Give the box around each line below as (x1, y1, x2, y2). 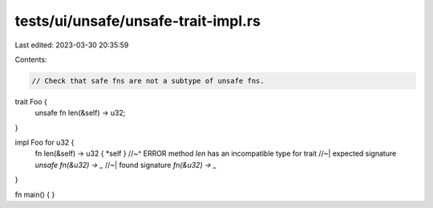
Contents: (14, 55, 47, 64)
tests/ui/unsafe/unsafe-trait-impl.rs (14, 12, 261, 30)
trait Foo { (14, 96, 48, 106)
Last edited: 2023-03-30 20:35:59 (14, 40, 129, 50)
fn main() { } (14, 190, 55, 199)
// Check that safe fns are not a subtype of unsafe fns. (31, 76, 265, 85)
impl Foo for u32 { (14, 137, 75, 148)
